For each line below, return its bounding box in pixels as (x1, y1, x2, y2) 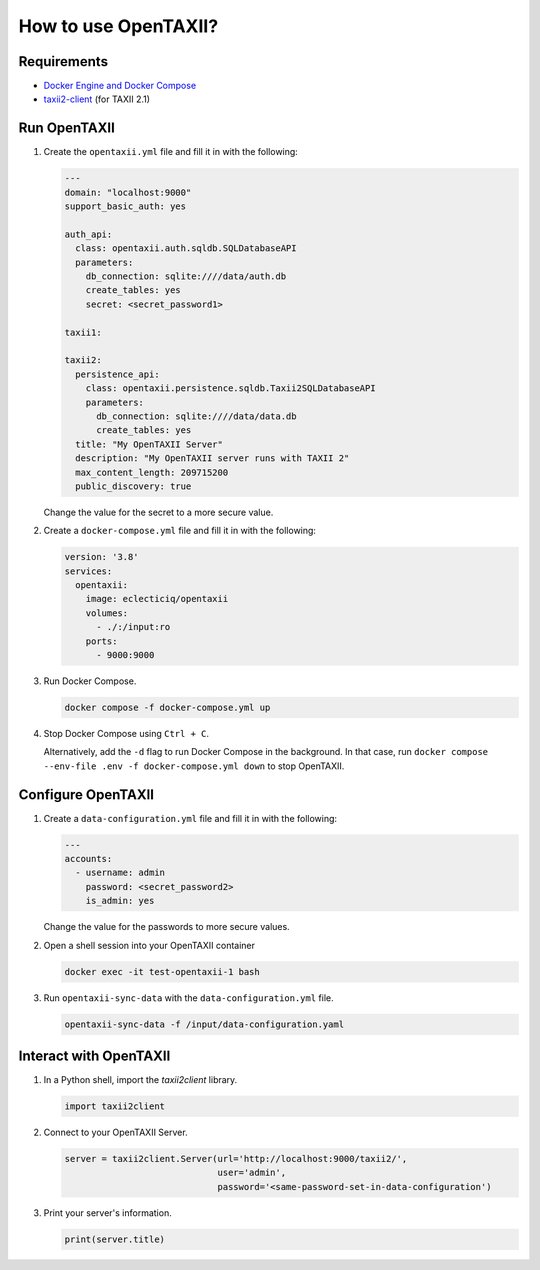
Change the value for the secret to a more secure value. (43, 506, 274, 518)
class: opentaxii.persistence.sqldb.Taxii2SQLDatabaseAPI (85, 383, 376, 394)
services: (64, 565, 113, 577)
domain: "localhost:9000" (64, 186, 192, 198)
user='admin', (217, 1167, 287, 1179)
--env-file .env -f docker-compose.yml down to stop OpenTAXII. (43, 760, 345, 772)
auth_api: (64, 228, 113, 240)
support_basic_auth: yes (64, 201, 187, 212)
